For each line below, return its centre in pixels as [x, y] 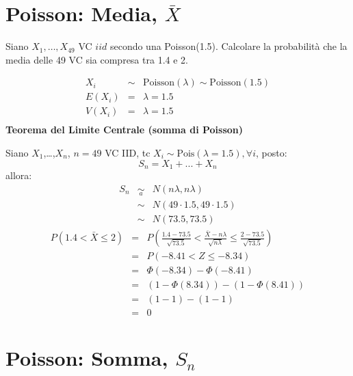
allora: [19, 175]
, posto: [272, 153]
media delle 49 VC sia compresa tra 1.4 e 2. [97, 59]
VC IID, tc [128, 153]
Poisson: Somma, [87, 358]
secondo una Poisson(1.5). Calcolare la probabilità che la [228, 46]
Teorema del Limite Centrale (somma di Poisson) [125, 130]
